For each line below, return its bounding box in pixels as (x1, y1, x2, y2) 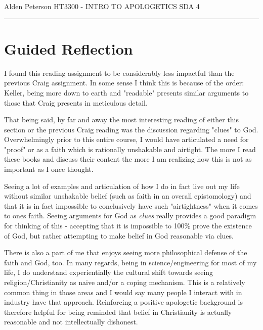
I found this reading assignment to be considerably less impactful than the (4, 67, 235, 78)
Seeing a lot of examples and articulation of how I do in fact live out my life (4, 180, 240, 191)
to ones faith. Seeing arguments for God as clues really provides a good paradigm (4, 210, 256, 221)
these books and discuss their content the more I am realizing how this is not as (4, 154, 252, 164)
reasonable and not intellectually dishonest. (4, 316, 138, 327)
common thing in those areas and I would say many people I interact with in (4, 287, 242, 297)
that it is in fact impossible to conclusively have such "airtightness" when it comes (4, 200, 258, 211)
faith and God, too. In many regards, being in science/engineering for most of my (4, 257, 257, 267)
